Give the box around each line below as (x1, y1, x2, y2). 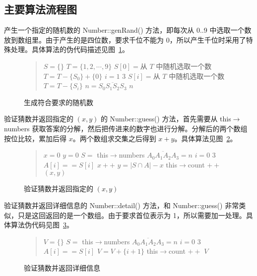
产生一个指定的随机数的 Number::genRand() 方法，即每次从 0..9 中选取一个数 (4, 25, 252, 35)
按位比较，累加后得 (4, 133, 66, 143)
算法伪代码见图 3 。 (10, 220, 73, 230)
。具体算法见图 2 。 (174, 133, 237, 143)
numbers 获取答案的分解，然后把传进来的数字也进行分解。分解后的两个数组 (4, 123, 248, 133)
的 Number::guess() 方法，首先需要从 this (100, 113, 231, 124)
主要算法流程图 (4, 1, 77, 17)
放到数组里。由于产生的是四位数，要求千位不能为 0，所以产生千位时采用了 (4, 34, 246, 45)
